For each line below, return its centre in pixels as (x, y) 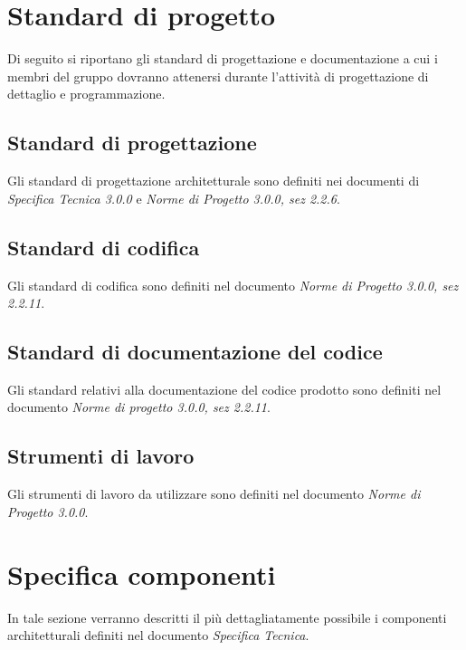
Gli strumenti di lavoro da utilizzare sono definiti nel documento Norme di (214, 494)
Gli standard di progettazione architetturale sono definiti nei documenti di (214, 181)
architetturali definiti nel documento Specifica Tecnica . (158, 635)
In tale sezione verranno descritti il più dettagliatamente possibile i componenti (227, 617)
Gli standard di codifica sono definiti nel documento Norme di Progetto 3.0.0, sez (233, 285)
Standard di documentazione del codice (195, 352)
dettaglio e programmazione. (86, 94)
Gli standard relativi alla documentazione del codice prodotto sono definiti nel (224, 389)
